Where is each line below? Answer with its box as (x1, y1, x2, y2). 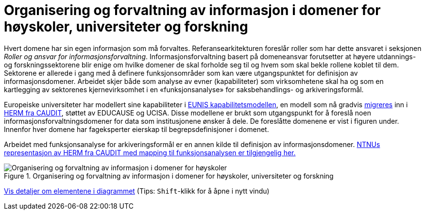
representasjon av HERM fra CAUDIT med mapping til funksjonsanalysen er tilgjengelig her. (4, 148, 296, 157)
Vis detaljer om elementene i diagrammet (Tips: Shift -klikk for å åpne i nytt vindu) (4, 186, 270, 195)
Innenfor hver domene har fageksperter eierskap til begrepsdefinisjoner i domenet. (4, 125, 269, 133)
